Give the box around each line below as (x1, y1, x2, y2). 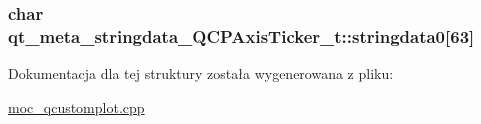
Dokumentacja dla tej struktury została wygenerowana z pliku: (8, 63, 394, 84)
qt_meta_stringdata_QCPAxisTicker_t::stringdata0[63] (8, 23, 475, 48)
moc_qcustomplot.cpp (8, 96, 145, 117)
